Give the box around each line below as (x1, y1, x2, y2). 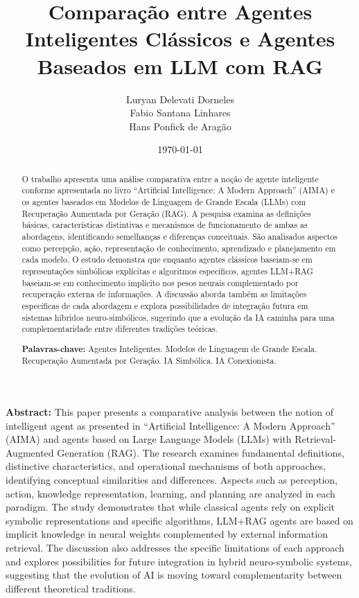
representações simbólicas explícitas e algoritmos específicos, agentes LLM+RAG (21, 265, 313, 276)
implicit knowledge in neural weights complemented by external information (6, 527, 328, 541)
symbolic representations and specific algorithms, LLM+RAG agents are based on (6, 513, 353, 527)
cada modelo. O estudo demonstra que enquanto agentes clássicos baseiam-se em (21, 254, 313, 265)
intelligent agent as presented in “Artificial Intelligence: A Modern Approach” (6, 418, 335, 432)
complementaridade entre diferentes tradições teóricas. (21, 323, 218, 335)
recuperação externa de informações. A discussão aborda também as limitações (21, 288, 307, 300)
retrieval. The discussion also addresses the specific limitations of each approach (6, 540, 344, 554)
